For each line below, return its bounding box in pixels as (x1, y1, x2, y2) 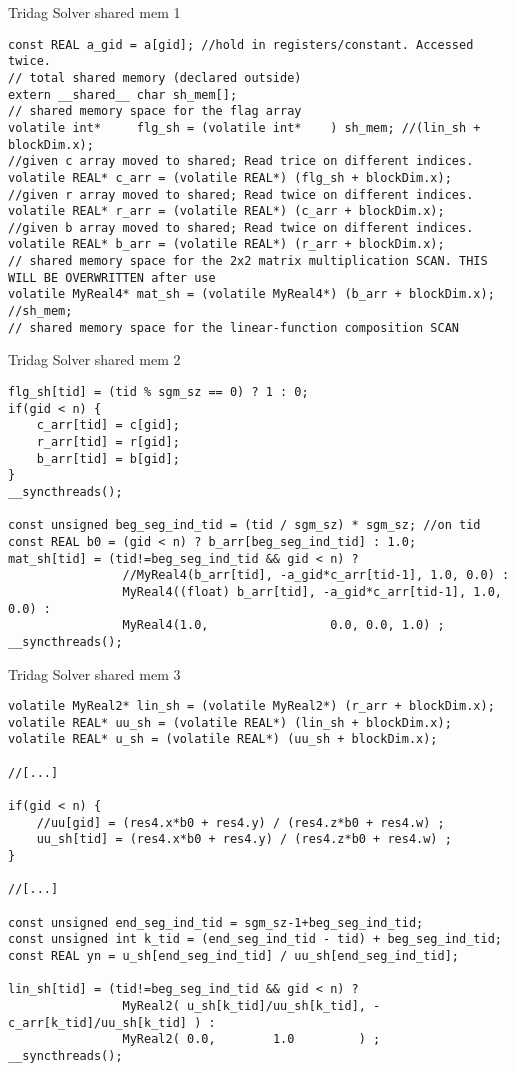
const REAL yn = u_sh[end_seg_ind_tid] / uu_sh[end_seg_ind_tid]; (8, 948, 460, 963)
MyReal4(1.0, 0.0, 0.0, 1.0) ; (122, 618, 445, 633)
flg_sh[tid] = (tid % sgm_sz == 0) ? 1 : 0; (8, 385, 309, 399)
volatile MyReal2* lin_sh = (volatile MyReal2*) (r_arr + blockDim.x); (8, 699, 495, 714)
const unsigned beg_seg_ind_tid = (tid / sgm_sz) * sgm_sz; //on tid (8, 518, 481, 533)
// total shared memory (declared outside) (8, 70, 302, 85)
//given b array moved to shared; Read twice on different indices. (8, 220, 474, 235)
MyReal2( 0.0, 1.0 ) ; (122, 1032, 381, 1047)
